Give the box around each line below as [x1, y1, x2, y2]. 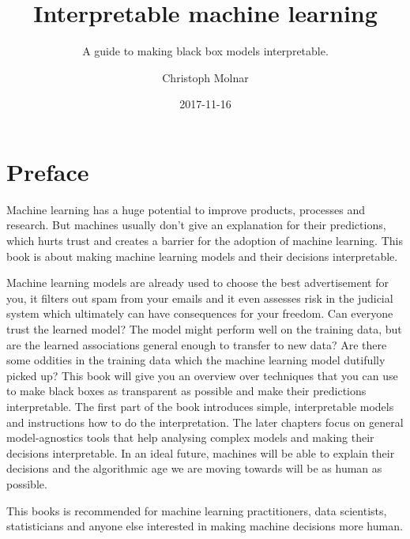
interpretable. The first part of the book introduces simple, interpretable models [6, 398, 394, 414]
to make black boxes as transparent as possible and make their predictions [6, 383, 367, 399]
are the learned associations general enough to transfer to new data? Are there [6, 336, 387, 352]
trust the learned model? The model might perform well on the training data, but [6, 321, 402, 337]
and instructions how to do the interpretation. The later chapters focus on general [6, 413, 404, 430]
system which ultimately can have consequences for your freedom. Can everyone [6, 305, 393, 322]
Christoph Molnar [162, 69, 249, 85]
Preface [6, 155, 89, 187]
